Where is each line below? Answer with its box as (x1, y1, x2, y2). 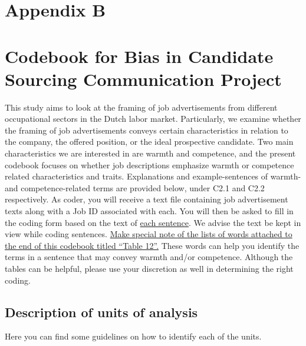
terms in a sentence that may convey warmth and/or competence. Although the (5, 251, 293, 263)
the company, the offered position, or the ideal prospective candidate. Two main (5, 135, 294, 148)
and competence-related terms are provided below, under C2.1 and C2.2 (5, 181, 265, 194)
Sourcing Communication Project (5, 66, 282, 91)
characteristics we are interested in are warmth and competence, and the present (5, 147, 296, 159)
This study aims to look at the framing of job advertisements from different (5, 101, 278, 113)
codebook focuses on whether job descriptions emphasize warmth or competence (5, 158, 294, 171)
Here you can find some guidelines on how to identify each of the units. (5, 330, 262, 342)
